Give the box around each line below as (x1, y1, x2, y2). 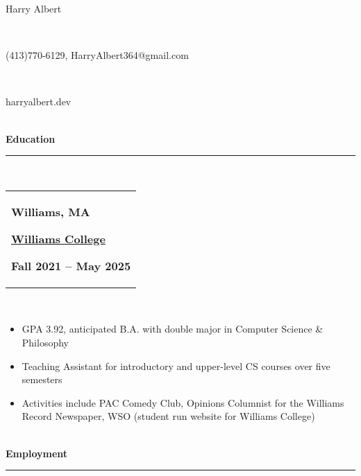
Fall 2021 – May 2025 (11, 257, 131, 274)
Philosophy (22, 335, 69, 349)
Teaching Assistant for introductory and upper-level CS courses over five (22, 358, 330, 373)
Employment (6, 446, 68, 460)
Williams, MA (11, 203, 90, 220)
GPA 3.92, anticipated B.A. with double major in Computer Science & (22, 321, 324, 336)
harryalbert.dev (6, 94, 72, 109)
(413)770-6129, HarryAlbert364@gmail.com (6, 48, 189, 62)
